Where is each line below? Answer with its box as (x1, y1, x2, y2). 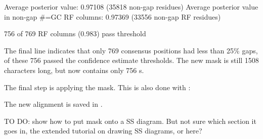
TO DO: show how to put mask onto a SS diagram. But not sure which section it (4, 115, 256, 126)
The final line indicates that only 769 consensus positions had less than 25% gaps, (4, 45, 258, 55)
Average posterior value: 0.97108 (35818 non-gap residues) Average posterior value (4, 2, 258, 12)
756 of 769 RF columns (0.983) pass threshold (4, 28, 146, 39)
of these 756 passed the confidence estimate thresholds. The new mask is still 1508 (4, 55, 259, 65)
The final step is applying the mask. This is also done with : (4, 82, 191, 92)
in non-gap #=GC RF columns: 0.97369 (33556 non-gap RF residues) (4, 11, 221, 22)
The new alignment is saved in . (4, 99, 103, 109)
